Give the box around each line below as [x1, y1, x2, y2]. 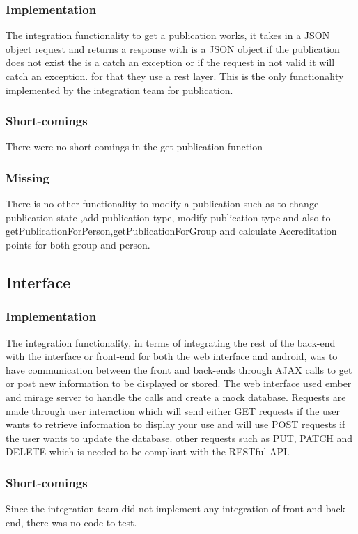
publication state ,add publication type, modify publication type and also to [6, 210, 331, 224]
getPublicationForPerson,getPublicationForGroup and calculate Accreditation [6, 223, 337, 238]
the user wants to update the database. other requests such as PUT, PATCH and [6, 430, 353, 445]
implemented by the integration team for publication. [6, 82, 233, 97]
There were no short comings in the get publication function [6, 139, 263, 154]
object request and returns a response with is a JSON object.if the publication [6, 41, 340, 56]
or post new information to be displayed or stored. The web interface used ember [6, 376, 352, 391]
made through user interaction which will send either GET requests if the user [6, 403, 341, 418]
